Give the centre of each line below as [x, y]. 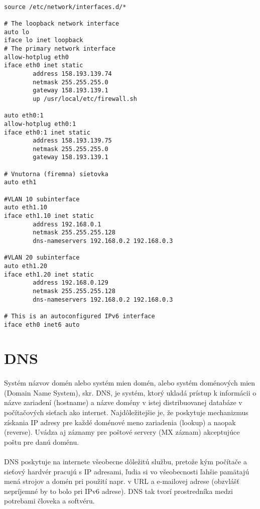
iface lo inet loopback [44, 40]
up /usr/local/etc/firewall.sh [85, 99]
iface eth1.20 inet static [49, 274]
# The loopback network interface [62, 23]
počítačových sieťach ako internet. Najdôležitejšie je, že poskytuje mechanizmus [126, 412]
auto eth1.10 [26, 208]
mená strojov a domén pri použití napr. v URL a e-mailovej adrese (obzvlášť [122, 481]
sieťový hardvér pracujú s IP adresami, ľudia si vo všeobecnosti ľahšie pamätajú [127, 471]
